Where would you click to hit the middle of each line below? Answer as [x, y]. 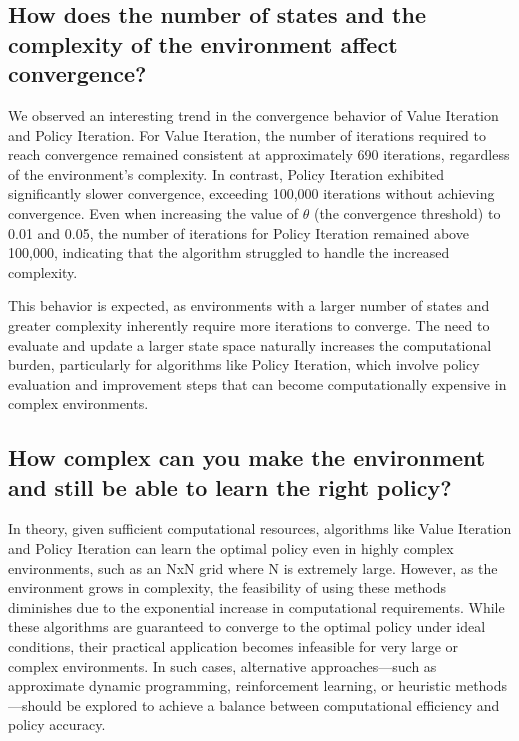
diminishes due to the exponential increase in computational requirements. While [256, 606]
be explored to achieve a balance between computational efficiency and [283, 704]
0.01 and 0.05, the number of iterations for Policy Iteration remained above [238, 232]
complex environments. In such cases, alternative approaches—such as [222, 665]
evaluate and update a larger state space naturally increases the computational [250, 344]
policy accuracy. [57, 724]
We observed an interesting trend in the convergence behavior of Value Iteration [253, 114]
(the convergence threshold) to [407, 212]
